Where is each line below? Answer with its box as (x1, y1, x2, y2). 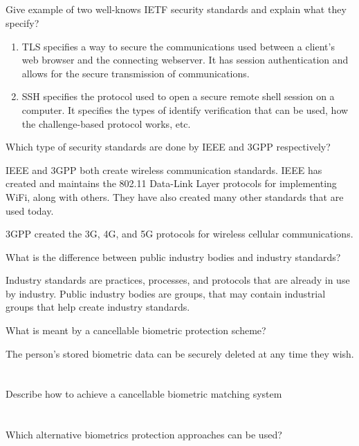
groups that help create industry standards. (6, 300, 190, 314)
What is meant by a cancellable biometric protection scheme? (6, 323, 266, 338)
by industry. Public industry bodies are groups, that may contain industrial (6, 286, 326, 300)
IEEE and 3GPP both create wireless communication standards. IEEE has (6, 162, 322, 177)
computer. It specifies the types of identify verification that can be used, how (21, 102, 349, 117)
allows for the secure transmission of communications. (21, 66, 250, 80)
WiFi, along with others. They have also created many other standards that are (6, 189, 344, 204)
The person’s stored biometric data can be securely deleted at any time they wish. (6, 346, 354, 360)
